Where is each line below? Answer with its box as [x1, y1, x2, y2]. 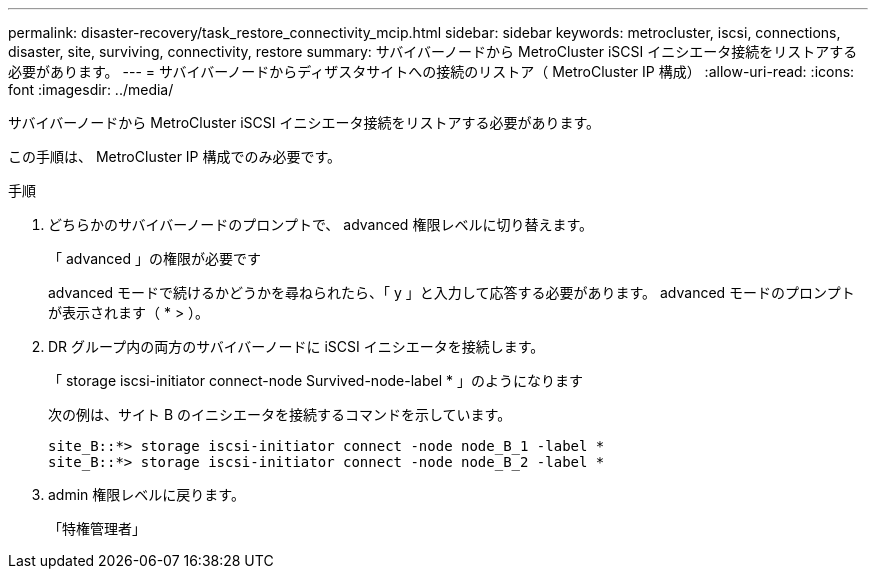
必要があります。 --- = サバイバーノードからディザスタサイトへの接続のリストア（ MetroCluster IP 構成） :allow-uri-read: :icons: [8, 63, 855, 80]
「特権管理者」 [48, 520, 146, 537]
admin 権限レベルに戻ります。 [48, 486, 245, 503]
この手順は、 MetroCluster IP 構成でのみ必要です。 [8, 148, 342, 165]
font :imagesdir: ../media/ [8, 81, 174, 98]
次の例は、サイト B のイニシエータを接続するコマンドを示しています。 [48, 406, 512, 423]
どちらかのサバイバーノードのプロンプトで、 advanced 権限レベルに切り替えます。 [48, 216, 593, 233]
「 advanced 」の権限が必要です [48, 250, 262, 267]
